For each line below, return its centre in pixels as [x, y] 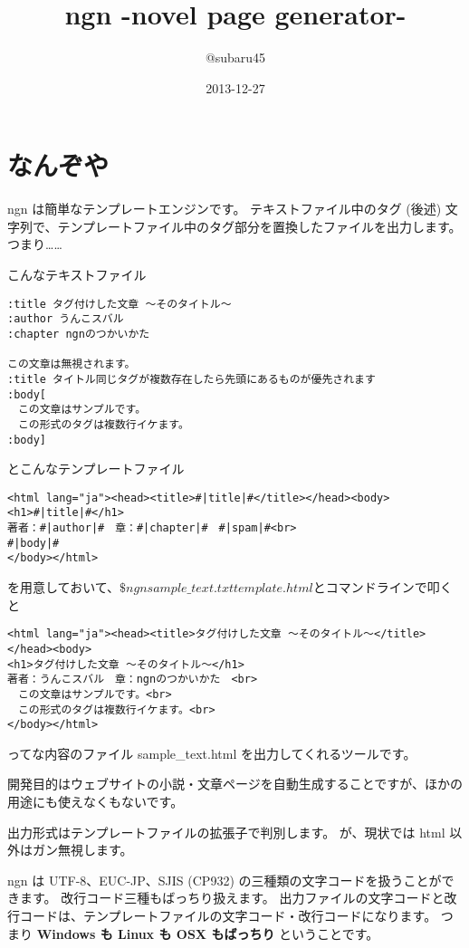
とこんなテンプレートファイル [96, 469]
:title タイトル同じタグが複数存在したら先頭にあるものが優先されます [191, 379]
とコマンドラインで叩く [383, 587]
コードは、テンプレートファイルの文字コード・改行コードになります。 [228, 915]
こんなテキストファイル [77, 275]
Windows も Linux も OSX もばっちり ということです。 [208, 933]
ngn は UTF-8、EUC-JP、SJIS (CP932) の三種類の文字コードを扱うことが [225, 880]
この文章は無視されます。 [72, 364]
